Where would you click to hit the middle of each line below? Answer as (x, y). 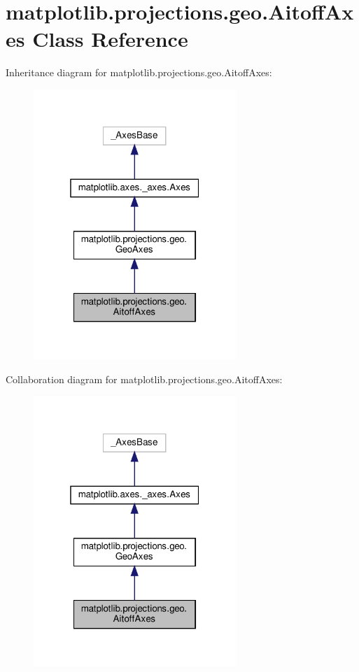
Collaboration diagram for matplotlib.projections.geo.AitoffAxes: (144, 379)
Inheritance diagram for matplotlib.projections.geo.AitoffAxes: (139, 72)
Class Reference (110, 39)
